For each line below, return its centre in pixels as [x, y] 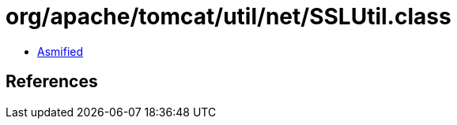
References [52, 82]
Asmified [60, 51]
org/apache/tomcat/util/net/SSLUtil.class [228, 17]
